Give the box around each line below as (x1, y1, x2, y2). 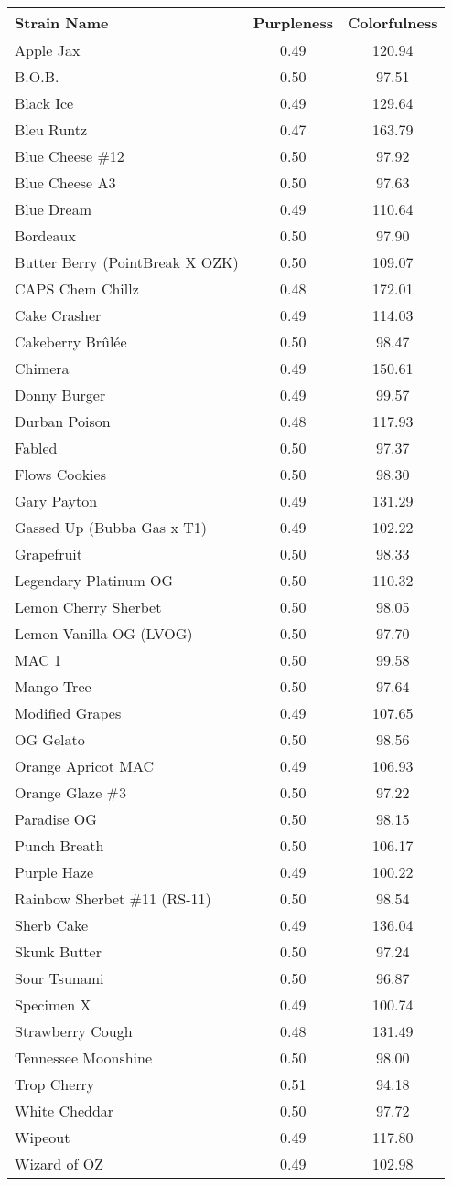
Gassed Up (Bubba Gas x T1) (15, 517, 208, 538)
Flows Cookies (15, 464, 106, 485)
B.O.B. (15, 66, 59, 87)
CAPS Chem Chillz (15, 278, 139, 299)
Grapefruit (15, 543, 83, 564)
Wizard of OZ (15, 1153, 103, 1174)
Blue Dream (15, 198, 92, 219)
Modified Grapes (15, 702, 122, 723)
